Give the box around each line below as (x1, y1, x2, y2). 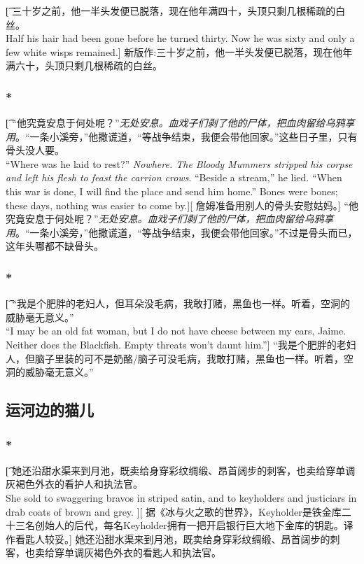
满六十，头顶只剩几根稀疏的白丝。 (6, 58, 162, 73)
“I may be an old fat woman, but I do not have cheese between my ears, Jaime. (6, 323, 346, 338)
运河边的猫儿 (6, 399, 94, 421)
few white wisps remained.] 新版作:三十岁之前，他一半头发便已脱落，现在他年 (6, 44, 353, 59)
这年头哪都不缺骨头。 (6, 239, 104, 253)
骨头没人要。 (6, 143, 64, 157)
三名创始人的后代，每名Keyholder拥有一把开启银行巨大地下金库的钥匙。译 (15, 518, 353, 533)
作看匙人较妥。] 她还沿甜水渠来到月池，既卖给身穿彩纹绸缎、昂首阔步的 (6, 531, 330, 546)
